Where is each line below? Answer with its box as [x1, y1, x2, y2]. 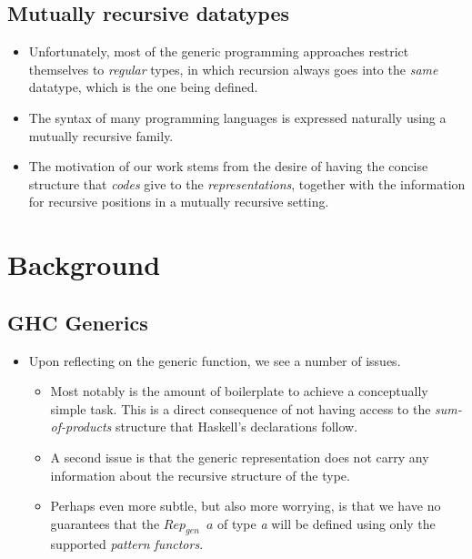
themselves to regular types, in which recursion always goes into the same [28, 59, 438, 78]
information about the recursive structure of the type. [50, 465, 350, 484]
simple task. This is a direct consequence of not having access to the [50, 399, 431, 418]
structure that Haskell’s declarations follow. [115, 417, 358, 436]
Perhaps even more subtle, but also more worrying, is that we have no [50, 496, 441, 515]
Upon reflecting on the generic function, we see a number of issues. [28, 351, 401, 370]
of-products [50, 417, 112, 436]
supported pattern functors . [50, 534, 204, 554]
